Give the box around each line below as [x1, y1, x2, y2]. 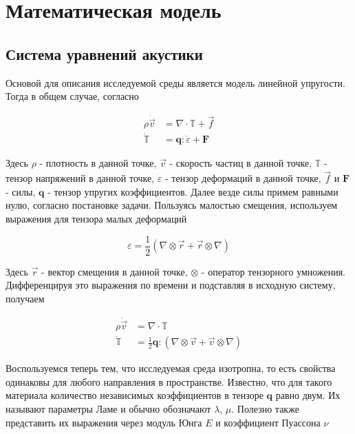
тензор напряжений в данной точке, [6, 171, 155, 185]
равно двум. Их [275, 388, 341, 402]
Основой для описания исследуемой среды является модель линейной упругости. [6, 75, 345, 90]
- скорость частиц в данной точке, [169, 156, 312, 170]
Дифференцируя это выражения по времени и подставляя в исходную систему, [6, 278, 336, 292]
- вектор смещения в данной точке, [41, 264, 188, 278]
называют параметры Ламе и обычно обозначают [6, 402, 211, 416]
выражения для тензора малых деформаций [6, 211, 187, 226]
